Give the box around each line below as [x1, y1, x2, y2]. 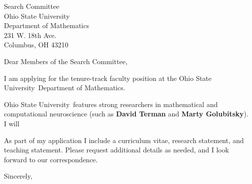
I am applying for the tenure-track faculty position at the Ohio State [4, 73, 212, 83]
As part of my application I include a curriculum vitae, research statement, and [4, 135, 244, 145]
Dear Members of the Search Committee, [4, 56, 127, 66]
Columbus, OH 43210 [4, 39, 68, 50]
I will [4, 118, 20, 128]
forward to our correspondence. [4, 154, 98, 164]
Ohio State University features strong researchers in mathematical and [4, 99, 218, 109]
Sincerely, [4, 171, 32, 181]
